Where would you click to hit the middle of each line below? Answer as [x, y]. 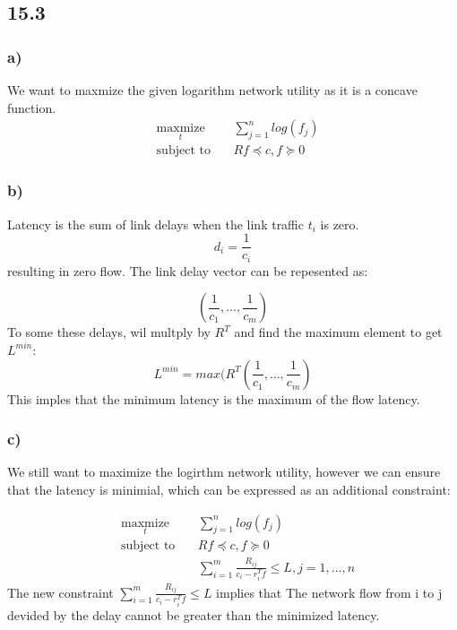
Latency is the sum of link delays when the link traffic [156, 224]
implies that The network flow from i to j [329, 592]
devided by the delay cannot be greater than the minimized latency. [194, 614]
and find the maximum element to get [338, 332]
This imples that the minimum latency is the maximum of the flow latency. [214, 398]
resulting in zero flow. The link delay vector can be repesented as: [188, 270]
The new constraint [60, 592]
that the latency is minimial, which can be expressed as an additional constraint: [229, 489]
